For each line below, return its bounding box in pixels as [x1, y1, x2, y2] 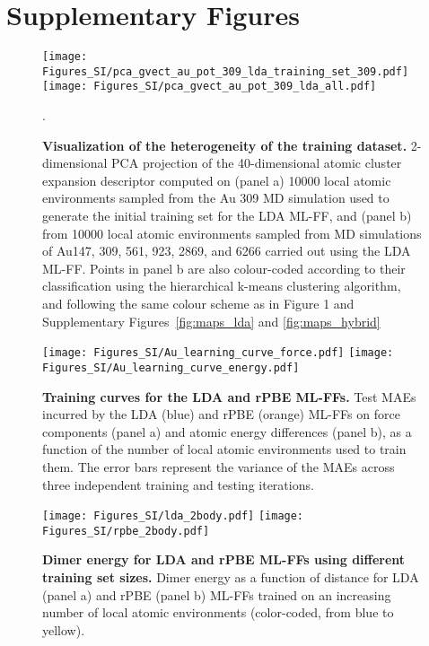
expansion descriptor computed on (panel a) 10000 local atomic [42, 170, 391, 189]
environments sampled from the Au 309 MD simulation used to [42, 188, 390, 207]
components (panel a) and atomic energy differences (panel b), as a [42, 422, 412, 441]
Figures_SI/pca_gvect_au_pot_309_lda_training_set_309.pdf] [42, 65, 409, 78]
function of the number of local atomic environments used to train [42, 440, 407, 458]
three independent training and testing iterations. [42, 475, 314, 493]
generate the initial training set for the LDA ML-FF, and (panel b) [42, 206, 412, 225]
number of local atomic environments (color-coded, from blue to [42, 603, 394, 622]
